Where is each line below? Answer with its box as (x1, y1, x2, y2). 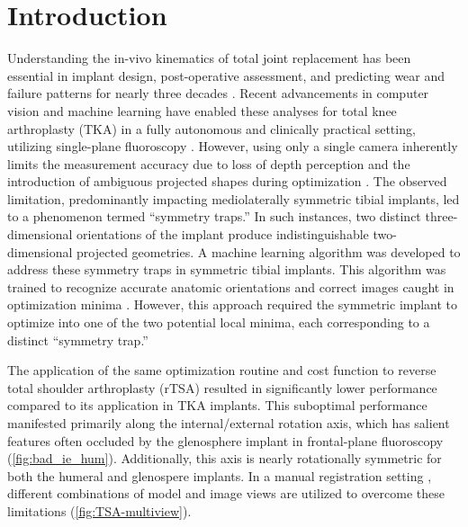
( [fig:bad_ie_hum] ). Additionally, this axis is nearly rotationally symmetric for (7, 449, 442, 468)
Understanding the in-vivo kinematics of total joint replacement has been (7, 49, 411, 67)
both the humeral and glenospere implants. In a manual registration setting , (7, 466, 432, 485)
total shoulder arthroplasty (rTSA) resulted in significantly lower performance (7, 378, 437, 397)
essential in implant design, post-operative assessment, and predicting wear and (7, 66, 445, 85)
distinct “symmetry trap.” (7, 330, 148, 349)
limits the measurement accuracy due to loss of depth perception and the (7, 154, 410, 173)
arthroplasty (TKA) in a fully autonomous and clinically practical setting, (7, 119, 416, 138)
